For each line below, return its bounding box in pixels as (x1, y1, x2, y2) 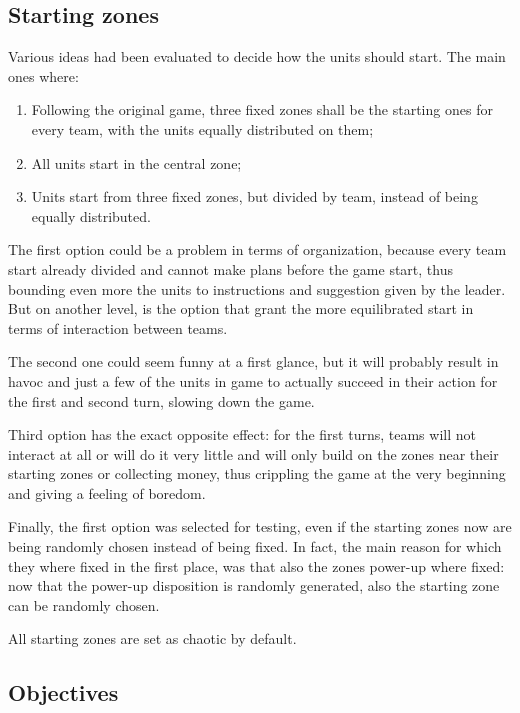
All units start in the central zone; (31, 152, 242, 173)
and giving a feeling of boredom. (8, 482, 206, 503)
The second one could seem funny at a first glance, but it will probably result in (8, 351, 499, 372)
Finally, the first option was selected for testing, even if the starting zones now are (8, 516, 512, 537)
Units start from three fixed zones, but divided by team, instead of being (31, 186, 478, 207)
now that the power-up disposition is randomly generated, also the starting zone (8, 575, 500, 596)
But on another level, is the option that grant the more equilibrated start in (8, 298, 474, 319)
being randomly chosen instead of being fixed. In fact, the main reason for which (8, 536, 502, 557)
